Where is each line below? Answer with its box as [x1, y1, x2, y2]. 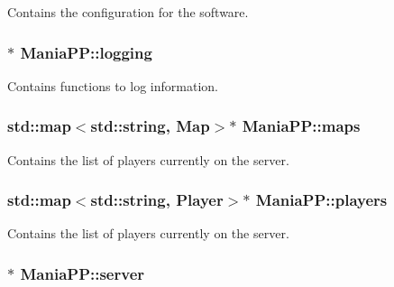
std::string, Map [90, 115, 210, 137]
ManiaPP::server [20, 262, 145, 284]
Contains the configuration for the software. [7, 3, 249, 21]
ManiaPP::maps [242, 115, 361, 137]
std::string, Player [90, 189, 224, 211]
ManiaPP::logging [20, 41, 152, 63]
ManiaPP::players [255, 189, 388, 211]
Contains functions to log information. [7, 76, 218, 95]
